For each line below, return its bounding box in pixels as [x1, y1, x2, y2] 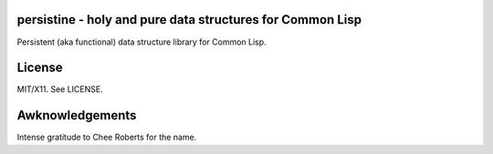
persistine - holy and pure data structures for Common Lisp [16, 12, 362, 27]
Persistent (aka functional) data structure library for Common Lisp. [16, 36, 267, 47]
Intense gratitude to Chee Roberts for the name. [16, 132, 197, 143]
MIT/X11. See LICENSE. [16, 84, 104, 95]
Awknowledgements [16, 108, 137, 123]
